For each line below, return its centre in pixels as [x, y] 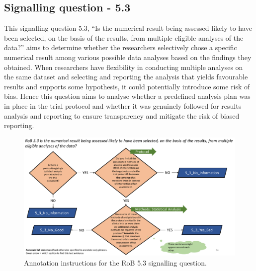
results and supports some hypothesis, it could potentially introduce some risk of [127, 86]
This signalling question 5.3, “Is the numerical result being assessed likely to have [128, 28]
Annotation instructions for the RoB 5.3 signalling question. [115, 262]
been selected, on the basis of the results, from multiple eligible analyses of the [124, 37]
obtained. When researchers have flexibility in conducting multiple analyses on [124, 67]
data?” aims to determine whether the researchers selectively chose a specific [121, 47]
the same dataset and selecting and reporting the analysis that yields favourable [126, 77]
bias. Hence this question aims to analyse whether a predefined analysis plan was [127, 96]
